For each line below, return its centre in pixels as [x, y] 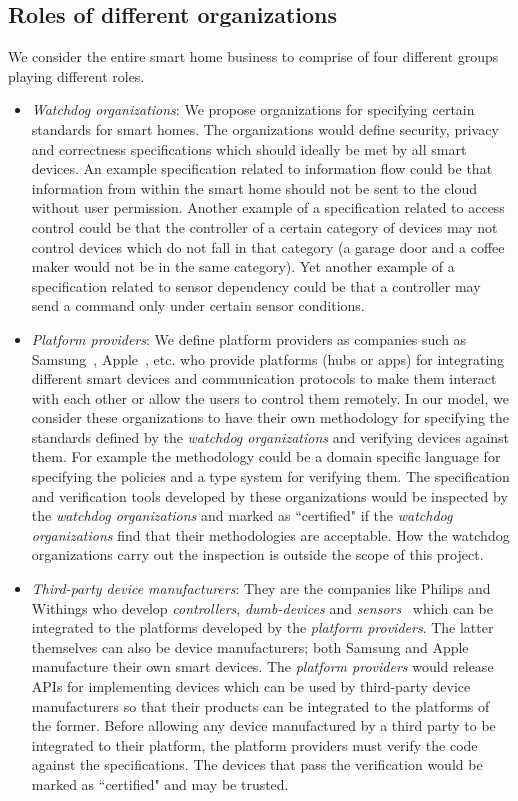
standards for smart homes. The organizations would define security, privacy [265, 128]
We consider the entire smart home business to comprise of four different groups [253, 56]
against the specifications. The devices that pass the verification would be [257, 764]
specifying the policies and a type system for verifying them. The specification [270, 476]
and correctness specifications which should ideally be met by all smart [249, 148]
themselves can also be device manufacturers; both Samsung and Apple [250, 646]
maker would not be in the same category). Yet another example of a [243, 266]
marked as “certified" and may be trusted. [160, 783]
